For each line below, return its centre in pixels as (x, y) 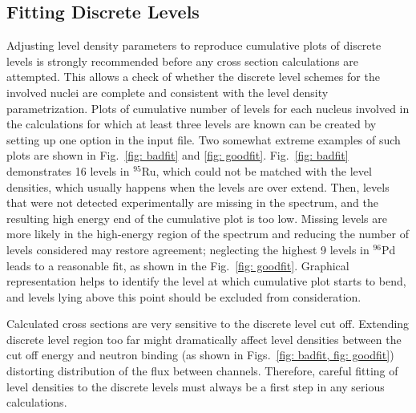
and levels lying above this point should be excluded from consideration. (184, 296)
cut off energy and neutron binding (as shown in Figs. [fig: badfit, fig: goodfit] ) (200, 355)
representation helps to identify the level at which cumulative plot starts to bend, (206, 281)
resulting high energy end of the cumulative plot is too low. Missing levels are (197, 218)
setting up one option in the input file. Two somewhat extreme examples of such (204, 139)
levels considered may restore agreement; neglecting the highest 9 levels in (188, 249)
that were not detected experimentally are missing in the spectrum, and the (192, 202)
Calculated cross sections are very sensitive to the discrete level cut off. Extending (208, 324)
